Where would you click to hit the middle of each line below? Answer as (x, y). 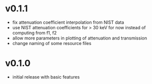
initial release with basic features (46, 77)
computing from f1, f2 (35, 33)
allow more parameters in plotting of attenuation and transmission (80, 38)
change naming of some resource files (52, 43)
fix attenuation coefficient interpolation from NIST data (68, 22)
